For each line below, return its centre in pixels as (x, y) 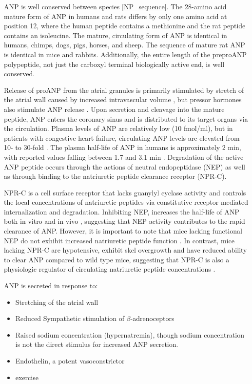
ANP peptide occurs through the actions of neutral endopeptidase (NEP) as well (125, 166)
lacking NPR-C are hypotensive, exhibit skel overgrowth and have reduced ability (126, 250)
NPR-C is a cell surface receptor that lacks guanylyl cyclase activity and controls (125, 192)
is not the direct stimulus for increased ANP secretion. (97, 344)
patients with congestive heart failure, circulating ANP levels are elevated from (122, 138)
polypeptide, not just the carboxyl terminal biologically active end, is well (114, 64)
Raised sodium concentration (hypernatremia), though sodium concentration (130, 334)
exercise (27, 377)
